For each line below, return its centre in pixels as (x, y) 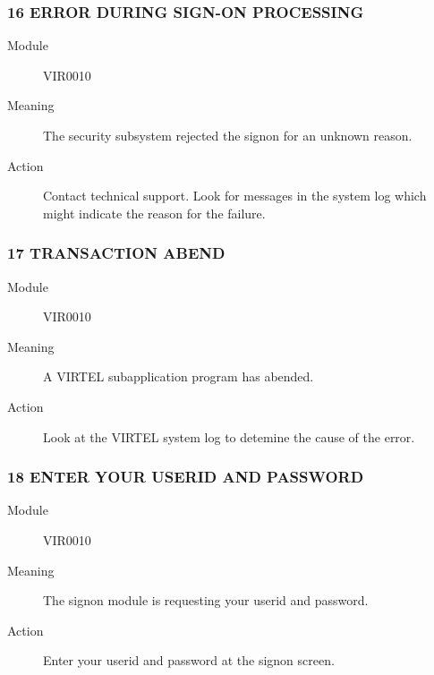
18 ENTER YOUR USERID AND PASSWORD (186, 477)
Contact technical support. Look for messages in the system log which (235, 196)
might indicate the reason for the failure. (154, 213)
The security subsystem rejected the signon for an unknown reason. (228, 135)
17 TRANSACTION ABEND (116, 253)
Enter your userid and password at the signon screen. (189, 660)
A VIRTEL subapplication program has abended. (179, 376)
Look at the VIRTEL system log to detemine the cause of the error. (229, 436)
